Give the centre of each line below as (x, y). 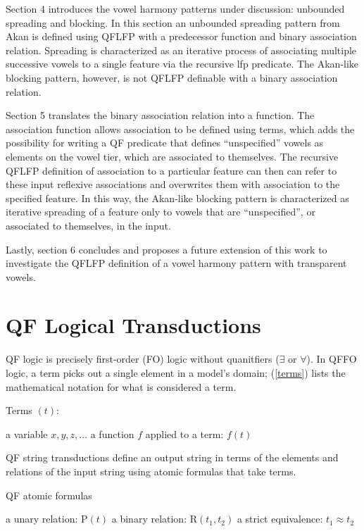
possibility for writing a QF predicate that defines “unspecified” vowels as (165, 143)
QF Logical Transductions (133, 325)
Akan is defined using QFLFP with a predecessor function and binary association (181, 36)
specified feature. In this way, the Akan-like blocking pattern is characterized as (177, 198)
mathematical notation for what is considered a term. (121, 386)
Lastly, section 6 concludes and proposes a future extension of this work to (167, 249)
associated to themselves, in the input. (88, 225)
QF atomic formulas (49, 495)
